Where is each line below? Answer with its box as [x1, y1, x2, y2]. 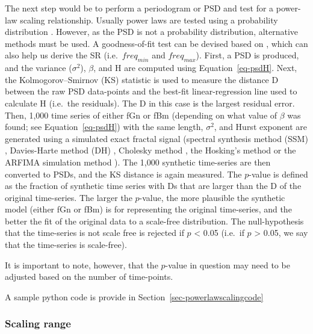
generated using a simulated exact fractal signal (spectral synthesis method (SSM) [5, 132, 308, 144]
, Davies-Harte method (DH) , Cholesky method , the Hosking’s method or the [5, 144, 296, 156]
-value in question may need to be [165, 258, 290, 271]
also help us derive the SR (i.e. [5, 49, 118, 61]
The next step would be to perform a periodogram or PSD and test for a [5, 2, 274, 14]
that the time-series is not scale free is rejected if [5, 226, 184, 239]
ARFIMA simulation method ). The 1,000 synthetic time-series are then [5, 155, 271, 168]
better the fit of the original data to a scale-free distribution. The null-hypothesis [5, 214, 304, 227]
